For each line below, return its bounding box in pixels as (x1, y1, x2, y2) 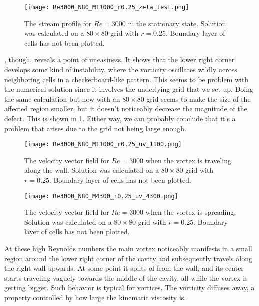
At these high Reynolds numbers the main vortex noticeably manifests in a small (4, 243, 252, 254)
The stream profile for (24, 18, 92, 28)
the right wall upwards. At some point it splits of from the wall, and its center (4, 263, 244, 273)
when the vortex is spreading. (145, 207, 236, 217)
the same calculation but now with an (4, 93, 120, 104)
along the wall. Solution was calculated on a (24, 165, 159, 175)
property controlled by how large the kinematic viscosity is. (4, 292, 186, 303)
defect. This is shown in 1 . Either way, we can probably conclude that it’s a (4, 113, 236, 123)
